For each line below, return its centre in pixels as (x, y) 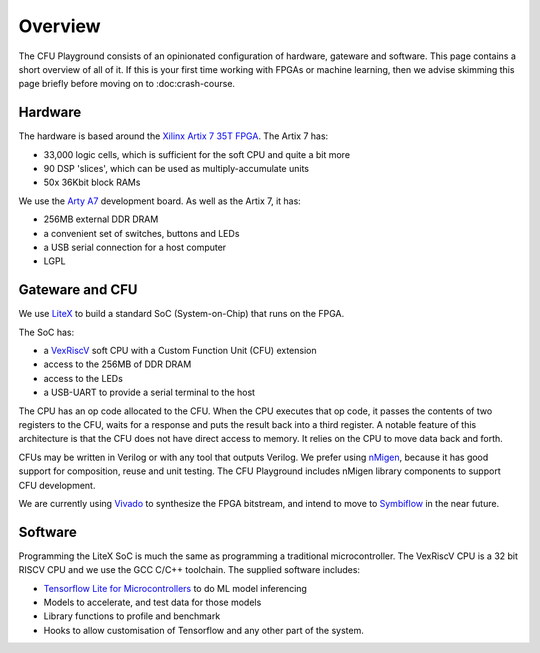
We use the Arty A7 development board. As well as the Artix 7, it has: (160, 201)
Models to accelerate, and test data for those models (152, 602)
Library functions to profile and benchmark (132, 616)
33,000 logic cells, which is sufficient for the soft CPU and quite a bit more (196, 154)
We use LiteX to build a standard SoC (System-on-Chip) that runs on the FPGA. (181, 314)
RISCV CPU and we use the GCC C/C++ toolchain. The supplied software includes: (189, 570)
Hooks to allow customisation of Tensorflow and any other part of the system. (204, 630)
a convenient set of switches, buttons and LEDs (141, 233)
